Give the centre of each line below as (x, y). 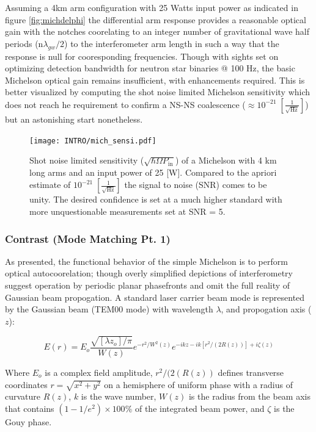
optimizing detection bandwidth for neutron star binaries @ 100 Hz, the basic (150, 68)
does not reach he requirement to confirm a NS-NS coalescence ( (125, 104)
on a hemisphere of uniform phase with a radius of (198, 384)
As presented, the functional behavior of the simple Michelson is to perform (146, 261)
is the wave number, (119, 396)
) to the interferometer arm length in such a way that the (172, 43)
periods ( (22, 43)
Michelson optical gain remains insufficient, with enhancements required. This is (155, 80)
